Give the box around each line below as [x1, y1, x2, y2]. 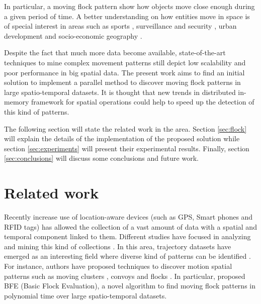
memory [4, 96, 29, 107]
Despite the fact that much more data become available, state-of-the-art [4, 47, 226, 58]
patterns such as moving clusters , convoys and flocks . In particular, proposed [4, 270, 245, 281]
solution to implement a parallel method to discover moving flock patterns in [4, 77, 241, 87]
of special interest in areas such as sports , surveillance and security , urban [4, 21, 237, 31]
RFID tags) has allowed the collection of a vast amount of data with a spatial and [4, 221, 257, 232]
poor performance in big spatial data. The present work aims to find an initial [4, 67, 245, 77]
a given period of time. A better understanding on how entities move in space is [4, 11, 250, 21]
